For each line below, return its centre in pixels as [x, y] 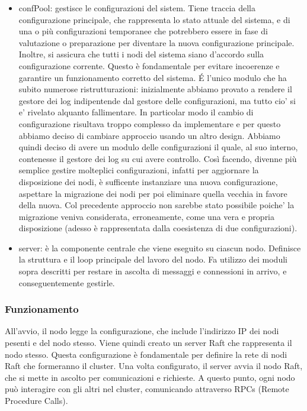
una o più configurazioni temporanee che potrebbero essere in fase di [143, 31]
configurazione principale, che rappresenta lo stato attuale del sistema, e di [154, 19]
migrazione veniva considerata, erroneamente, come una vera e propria [147, 216]
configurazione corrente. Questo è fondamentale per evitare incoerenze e [149, 65]
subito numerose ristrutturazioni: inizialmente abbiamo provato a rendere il [155, 89]
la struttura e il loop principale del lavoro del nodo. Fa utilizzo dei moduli [153, 259]
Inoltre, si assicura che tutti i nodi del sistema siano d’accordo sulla [141, 54]
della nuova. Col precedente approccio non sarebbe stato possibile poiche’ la [156, 205]
